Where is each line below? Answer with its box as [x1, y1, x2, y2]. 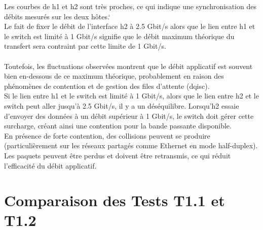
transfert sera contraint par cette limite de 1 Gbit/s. [4, 41, 166, 51]
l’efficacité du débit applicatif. [4, 160, 97, 171]
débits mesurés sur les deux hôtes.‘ [4, 11, 110, 21]
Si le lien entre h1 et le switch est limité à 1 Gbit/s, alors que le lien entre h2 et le [4, 90, 259, 101]
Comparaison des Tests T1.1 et [4, 190, 225, 211]
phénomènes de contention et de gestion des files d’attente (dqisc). [4, 80, 210, 91]
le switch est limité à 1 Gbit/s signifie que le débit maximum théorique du [4, 30, 235, 41]
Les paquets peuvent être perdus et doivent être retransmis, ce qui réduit [4, 150, 231, 160]
